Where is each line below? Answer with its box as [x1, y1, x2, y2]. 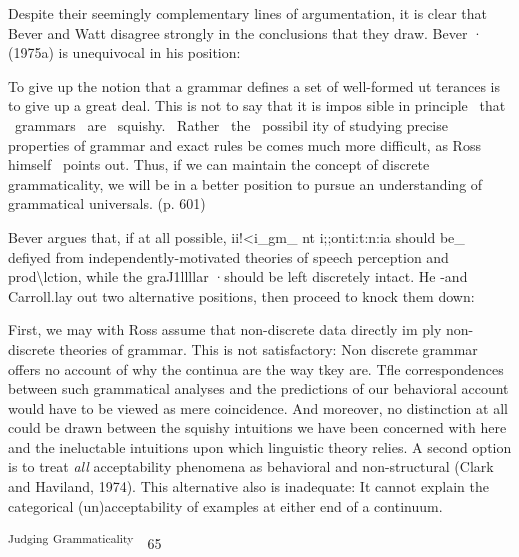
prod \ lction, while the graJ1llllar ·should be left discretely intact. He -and [8, 266, 468, 287]
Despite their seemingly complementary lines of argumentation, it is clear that [8, 3, 487, 23]
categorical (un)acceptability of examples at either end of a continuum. [8, 495, 443, 516]
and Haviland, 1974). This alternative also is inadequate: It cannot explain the [8, 476, 489, 497]
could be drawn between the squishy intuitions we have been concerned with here [8, 417, 507, 438]
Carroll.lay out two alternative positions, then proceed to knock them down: [8, 285, 475, 306]
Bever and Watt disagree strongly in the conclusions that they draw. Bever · [8, 22, 483, 43]
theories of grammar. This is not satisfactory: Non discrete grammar [59, 338, 478, 359]
